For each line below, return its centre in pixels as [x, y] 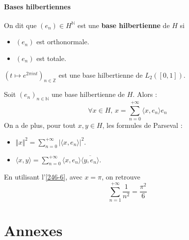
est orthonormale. [63, 42]
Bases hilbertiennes [37, 6]
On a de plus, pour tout [40, 125]
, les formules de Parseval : [142, 125]
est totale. [51, 58]
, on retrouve [121, 177]
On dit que [20, 25]
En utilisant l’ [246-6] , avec [43, 177]
